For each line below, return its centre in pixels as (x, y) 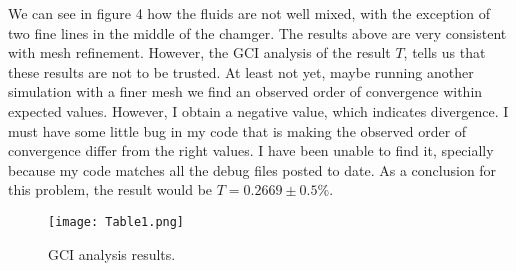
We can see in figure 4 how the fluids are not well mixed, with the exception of (249, 13)
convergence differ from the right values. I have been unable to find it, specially (251, 150)
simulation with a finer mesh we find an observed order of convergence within (245, 91)
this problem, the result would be (110, 189)
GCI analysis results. (112, 253)
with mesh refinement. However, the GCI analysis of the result (199, 52)
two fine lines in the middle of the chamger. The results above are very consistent (257, 32)
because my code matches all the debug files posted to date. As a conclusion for (252, 169)
